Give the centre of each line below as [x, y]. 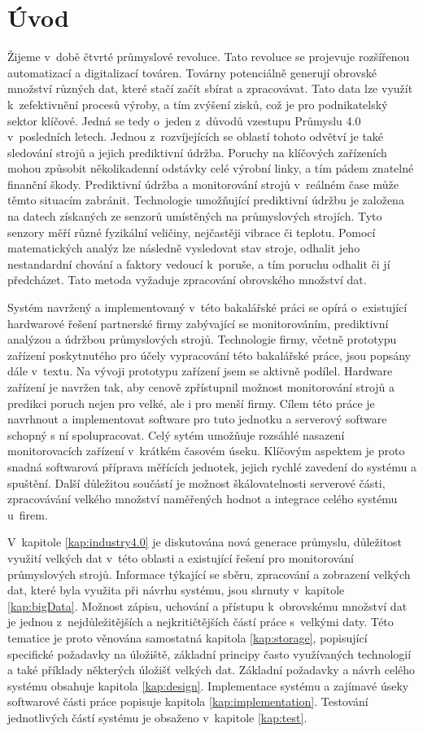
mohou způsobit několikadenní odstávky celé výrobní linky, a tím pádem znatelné [211, 168]
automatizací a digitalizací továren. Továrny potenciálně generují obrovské [192, 72]
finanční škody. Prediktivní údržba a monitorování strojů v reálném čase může [203, 184]
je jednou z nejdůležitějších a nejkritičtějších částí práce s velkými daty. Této [201, 622]
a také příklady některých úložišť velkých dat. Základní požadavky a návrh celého [211, 670]
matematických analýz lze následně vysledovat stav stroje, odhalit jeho [184, 248]
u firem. [28, 514]
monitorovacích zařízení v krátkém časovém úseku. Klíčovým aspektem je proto [206, 451]
